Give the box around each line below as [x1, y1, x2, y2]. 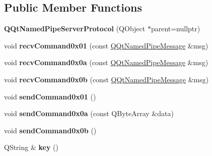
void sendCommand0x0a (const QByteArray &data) [4, 108, 174, 119]
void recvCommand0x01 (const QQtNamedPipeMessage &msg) [4, 40, 208, 50]
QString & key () [4, 142, 59, 152]
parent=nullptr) [151, 23, 200, 34]
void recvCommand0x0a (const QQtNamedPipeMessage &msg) [4, 57, 208, 68]
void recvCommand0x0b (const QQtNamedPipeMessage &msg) [4, 74, 209, 84]
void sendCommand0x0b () [4, 125, 97, 135]
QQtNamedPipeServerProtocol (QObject [4, 23, 146, 34]
